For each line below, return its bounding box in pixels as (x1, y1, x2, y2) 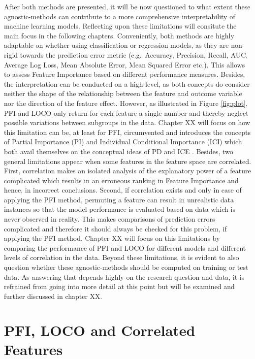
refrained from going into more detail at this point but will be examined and (4, 281, 235, 292)
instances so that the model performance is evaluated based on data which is (4, 204, 235, 214)
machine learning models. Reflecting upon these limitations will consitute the (4, 21, 237, 31)
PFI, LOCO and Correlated (4, 320, 195, 340)
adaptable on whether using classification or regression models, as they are (4, 40, 229, 50)
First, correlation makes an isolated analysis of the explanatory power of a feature (4, 165, 251, 176)
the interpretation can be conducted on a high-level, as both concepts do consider (4, 78, 250, 89)
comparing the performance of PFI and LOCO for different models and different (4, 242, 246, 253)
